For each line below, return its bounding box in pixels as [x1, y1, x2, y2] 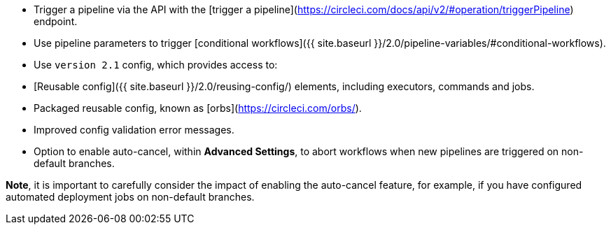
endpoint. [34, 15, 78, 27]
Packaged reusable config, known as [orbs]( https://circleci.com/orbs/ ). [34, 102, 362, 114]
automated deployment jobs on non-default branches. [6, 191, 255, 203]
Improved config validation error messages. [34, 124, 234, 136]
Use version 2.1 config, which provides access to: [34, 59, 278, 71]
